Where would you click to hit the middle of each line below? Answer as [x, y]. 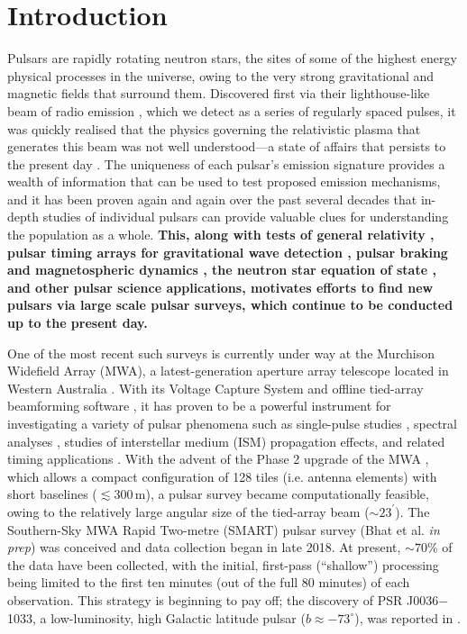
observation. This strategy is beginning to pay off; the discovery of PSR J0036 [223, 599]
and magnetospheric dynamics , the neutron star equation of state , [222, 270]
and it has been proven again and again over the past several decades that [212, 199]
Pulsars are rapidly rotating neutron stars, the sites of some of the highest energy [232, 58]
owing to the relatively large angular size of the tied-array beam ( [188, 511]
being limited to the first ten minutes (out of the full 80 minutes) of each [209, 582]
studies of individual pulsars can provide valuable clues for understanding [246, 217]
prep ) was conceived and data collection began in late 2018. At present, [204, 547]
